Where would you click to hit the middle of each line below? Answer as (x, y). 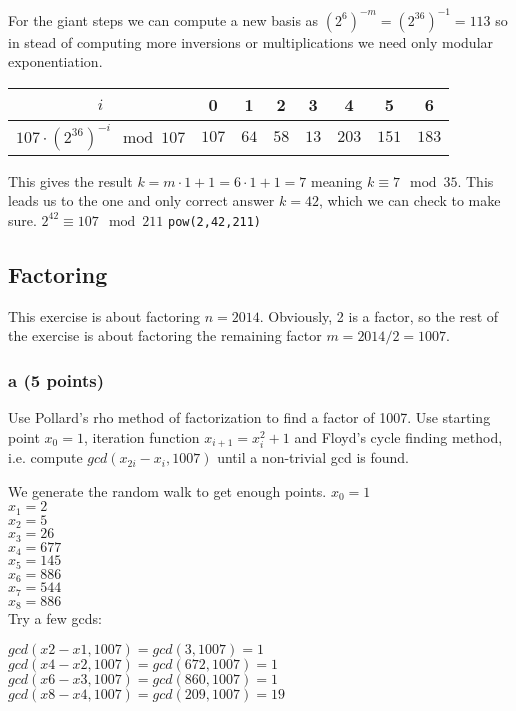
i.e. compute (45, 457)
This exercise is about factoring (104, 315)
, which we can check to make (409, 200)
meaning (336, 180)
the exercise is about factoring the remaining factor (165, 335)
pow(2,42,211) (214, 221)
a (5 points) (56, 379)
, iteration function (141, 436)
